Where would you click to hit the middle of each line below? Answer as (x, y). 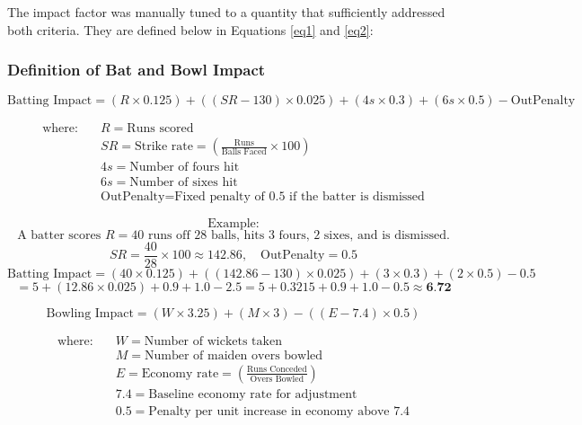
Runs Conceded (277, 370)
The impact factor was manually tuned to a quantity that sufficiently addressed (226, 12)
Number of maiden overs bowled (234, 355)
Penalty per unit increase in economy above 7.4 (279, 411)
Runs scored (160, 129)
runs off (169, 235)
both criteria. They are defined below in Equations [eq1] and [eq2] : (190, 29)
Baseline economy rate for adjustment (253, 394)
